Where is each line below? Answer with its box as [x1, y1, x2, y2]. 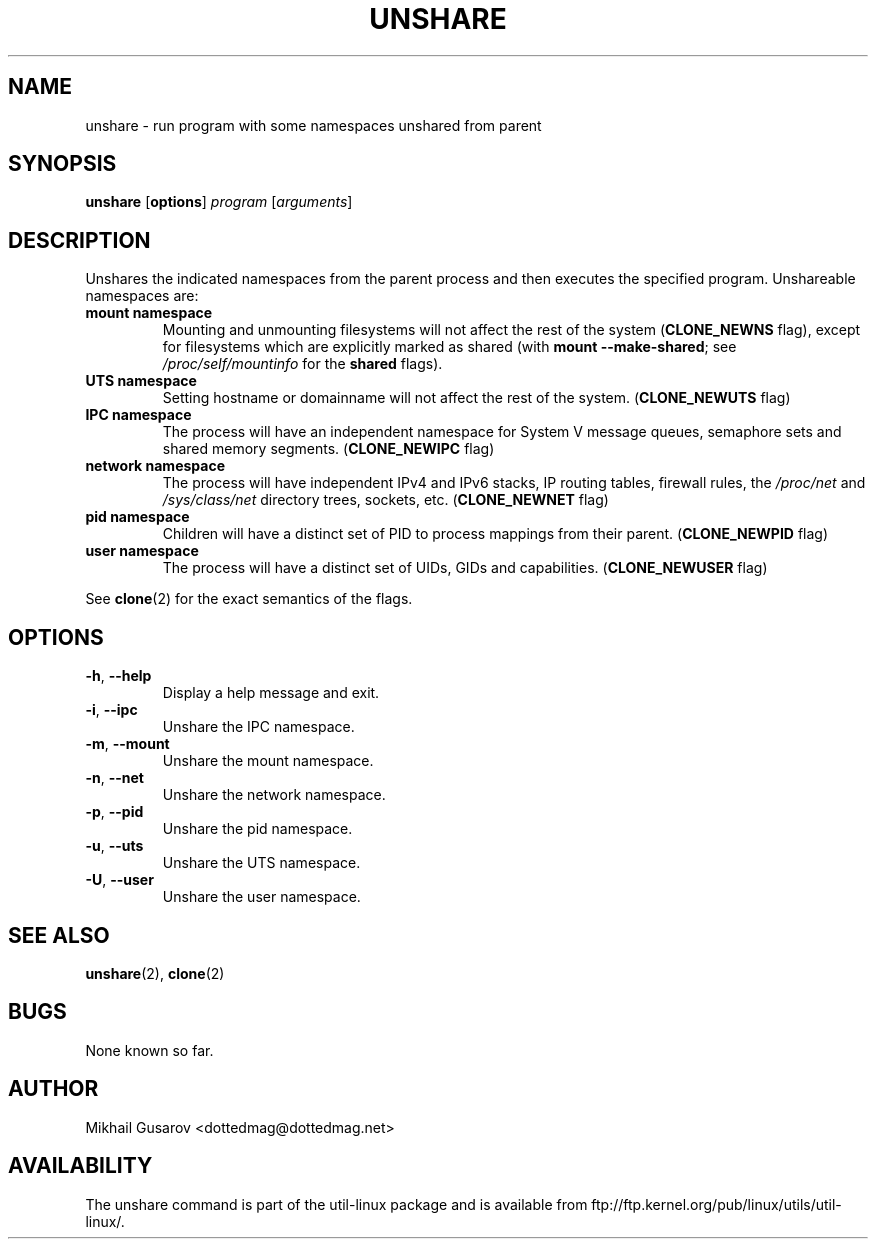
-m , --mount [85, 735, 170, 753]
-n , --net [85, 769, 144, 787]
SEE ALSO [8, 922, 110, 948]
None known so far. [85, 1041, 214, 1059]
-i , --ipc [85, 701, 138, 719]
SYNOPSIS [8, 151, 117, 177]
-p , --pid [85, 803, 144, 821]
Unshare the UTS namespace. [162, 854, 361, 872]
